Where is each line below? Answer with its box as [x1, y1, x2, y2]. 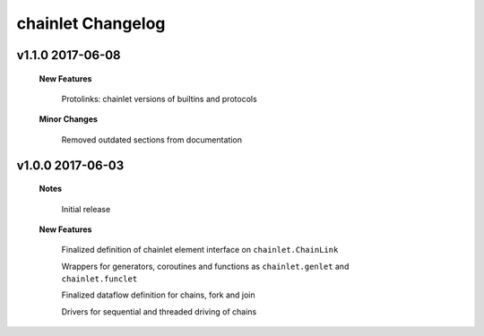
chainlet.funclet [61, 274, 138, 284]
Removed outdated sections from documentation [61, 134, 242, 145]
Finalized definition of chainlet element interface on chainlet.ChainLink [61, 245, 339, 255]
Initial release [61, 203, 111, 214]
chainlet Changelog [16, 13, 166, 33]
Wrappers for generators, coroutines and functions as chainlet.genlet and [61, 261, 350, 271]
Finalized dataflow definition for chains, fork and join [61, 289, 255, 300]
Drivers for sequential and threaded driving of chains [61, 306, 257, 317]
